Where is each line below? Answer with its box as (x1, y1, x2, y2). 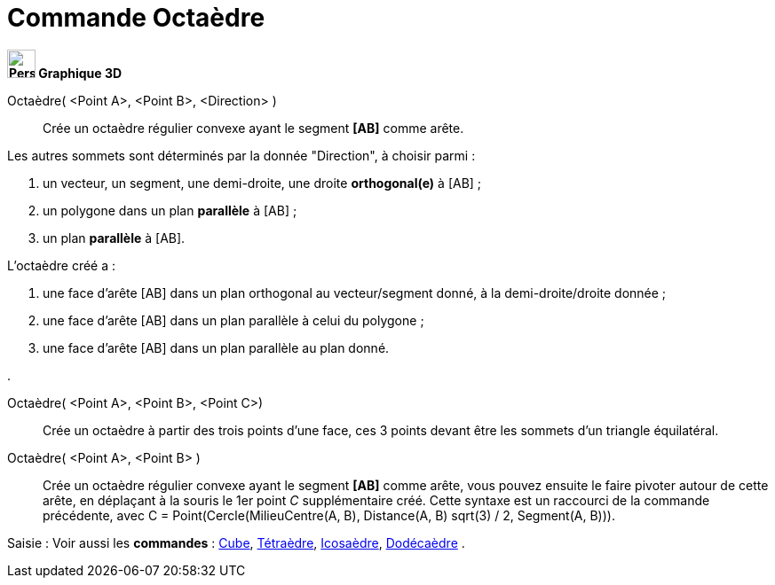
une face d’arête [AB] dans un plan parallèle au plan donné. (43, 339, 390, 355)
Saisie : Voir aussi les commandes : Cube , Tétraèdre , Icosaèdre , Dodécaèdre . (7, 534, 465, 550)
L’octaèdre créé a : (7, 257, 116, 273)
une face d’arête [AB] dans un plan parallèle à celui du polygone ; (43, 312, 424, 328)
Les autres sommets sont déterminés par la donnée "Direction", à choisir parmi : (7, 147, 476, 163)
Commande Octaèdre (7, 3, 265, 33)
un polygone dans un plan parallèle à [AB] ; (43, 202, 297, 218)
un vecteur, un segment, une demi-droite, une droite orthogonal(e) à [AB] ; (43, 175, 482, 191)
